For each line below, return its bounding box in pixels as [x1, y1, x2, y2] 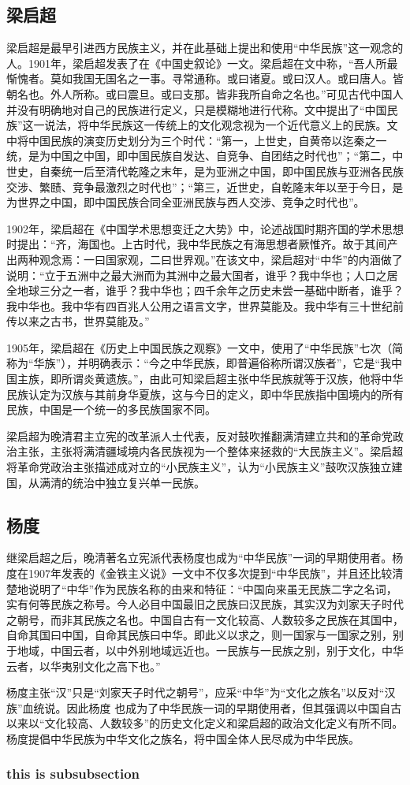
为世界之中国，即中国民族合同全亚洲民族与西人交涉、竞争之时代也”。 [6, 194, 365, 210]
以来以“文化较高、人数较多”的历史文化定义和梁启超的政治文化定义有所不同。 [6, 715, 404, 731]
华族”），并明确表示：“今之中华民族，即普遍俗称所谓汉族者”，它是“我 [33, 355, 392, 371]
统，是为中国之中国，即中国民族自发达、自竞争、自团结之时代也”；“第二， [6, 147, 393, 164]
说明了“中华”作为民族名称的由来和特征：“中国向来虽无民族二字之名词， [28, 580, 397, 597]
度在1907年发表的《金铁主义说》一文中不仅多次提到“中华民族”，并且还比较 [6, 565, 393, 582]
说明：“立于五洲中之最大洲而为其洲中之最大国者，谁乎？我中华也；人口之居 [6, 266, 398, 283]
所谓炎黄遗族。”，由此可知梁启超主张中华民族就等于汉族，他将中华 [61, 370, 404, 387]
